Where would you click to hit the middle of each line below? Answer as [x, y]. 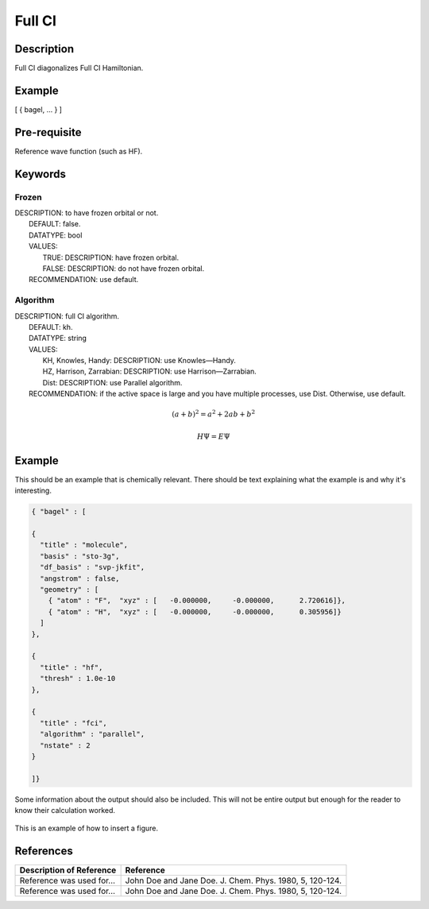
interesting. [33, 491]
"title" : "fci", [73, 723]
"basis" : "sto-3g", [80, 556]
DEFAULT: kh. [51, 327]
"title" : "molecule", [84, 545]
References [44, 851]
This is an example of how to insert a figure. [87, 828]
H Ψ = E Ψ [214, 436]
